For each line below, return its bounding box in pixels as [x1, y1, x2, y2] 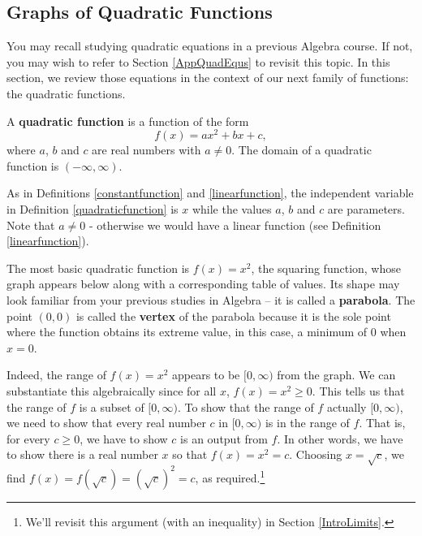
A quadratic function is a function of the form [6, 112, 249, 129]
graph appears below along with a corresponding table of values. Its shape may [6, 275, 400, 292]
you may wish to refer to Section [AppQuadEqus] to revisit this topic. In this [6, 53, 390, 70]
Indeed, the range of [6, 366, 106, 383]
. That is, [359, 414, 406, 431]
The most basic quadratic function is [6, 259, 190, 276]
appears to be [171, 366, 240, 383]
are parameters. [327, 201, 405, 218]
